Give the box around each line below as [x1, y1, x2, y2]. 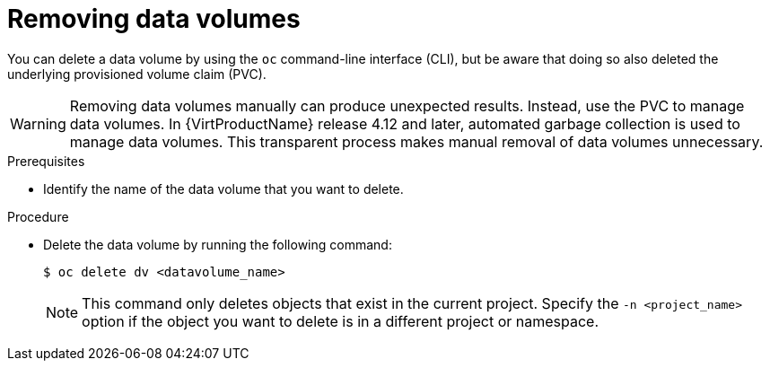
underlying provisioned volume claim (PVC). [7, 66, 267, 82]
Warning [10, 114, 66, 133]
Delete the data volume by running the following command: [43, 236, 392, 252]
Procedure [7, 208, 69, 224]
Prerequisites [7, 153, 85, 169]
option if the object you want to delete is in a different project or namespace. [82, 311, 599, 330]
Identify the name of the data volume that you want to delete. [43, 180, 404, 197]
